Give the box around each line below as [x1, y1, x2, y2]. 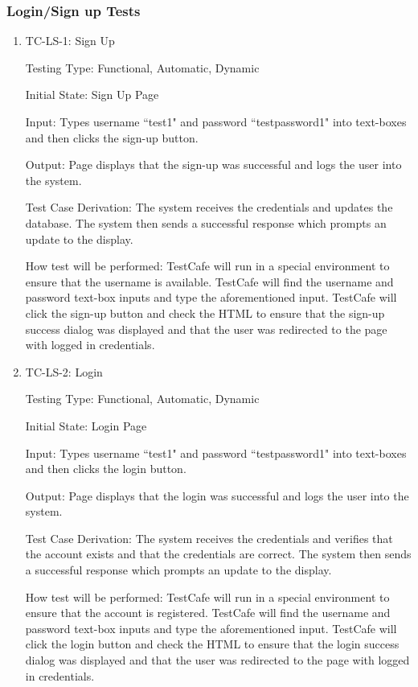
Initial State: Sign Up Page [25, 86, 159, 103]
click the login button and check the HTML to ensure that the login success [25, 636, 400, 652]
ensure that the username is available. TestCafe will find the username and [25, 273, 394, 290]
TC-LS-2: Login [25, 363, 103, 380]
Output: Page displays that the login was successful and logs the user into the [25, 487, 409, 504]
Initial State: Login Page [25, 417, 147, 434]
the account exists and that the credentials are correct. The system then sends [25, 545, 412, 562]
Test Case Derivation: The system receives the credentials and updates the [25, 199, 393, 216]
